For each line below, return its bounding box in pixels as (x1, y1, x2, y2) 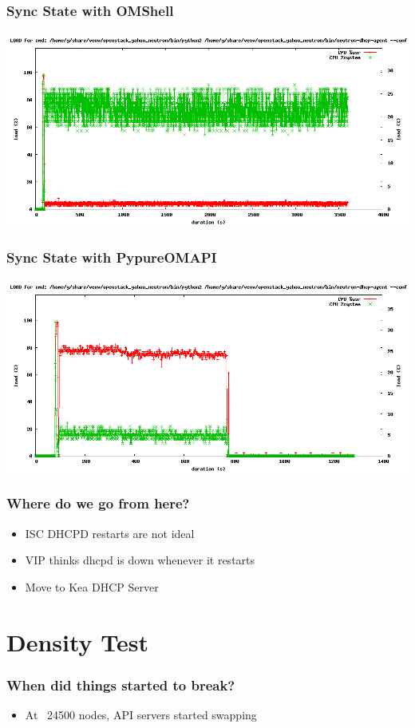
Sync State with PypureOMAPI (6, 247, 217, 267)
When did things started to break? (6, 675, 235, 694)
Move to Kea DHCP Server (25, 578, 159, 595)
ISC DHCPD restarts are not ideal (25, 524, 195, 541)
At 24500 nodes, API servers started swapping (25, 706, 257, 723)
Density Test (6, 625, 149, 658)
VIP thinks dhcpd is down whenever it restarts (25, 552, 255, 568)
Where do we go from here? (6, 493, 190, 513)
